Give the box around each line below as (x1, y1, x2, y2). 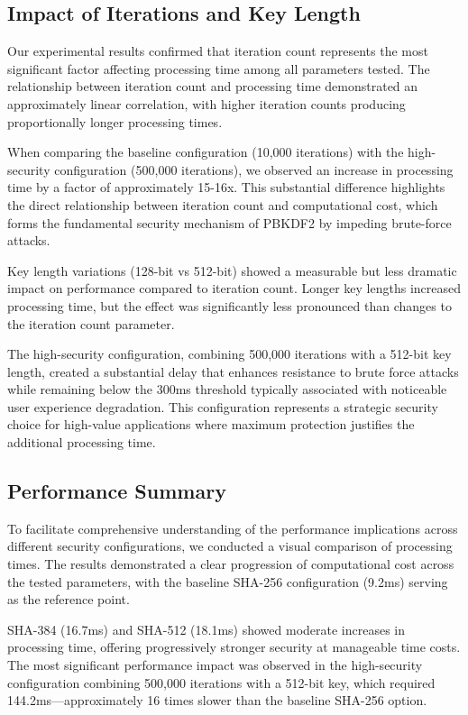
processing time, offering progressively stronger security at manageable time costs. (7, 637, 461, 656)
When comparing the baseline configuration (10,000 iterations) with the (7, 142, 404, 161)
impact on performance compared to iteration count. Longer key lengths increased (7, 279, 462, 298)
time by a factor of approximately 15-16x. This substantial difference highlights (7, 178, 445, 197)
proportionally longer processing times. (7, 112, 223, 131)
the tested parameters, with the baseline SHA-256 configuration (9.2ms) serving (7, 572, 448, 591)
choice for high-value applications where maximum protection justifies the (7, 415, 415, 434)
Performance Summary (7, 477, 226, 505)
